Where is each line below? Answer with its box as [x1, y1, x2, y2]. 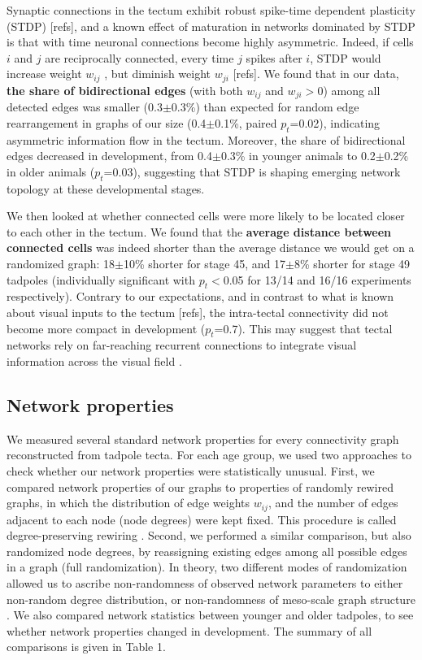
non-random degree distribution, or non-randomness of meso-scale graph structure [7, 590, 415, 607]
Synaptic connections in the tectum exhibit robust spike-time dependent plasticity [7, 2, 415, 18]
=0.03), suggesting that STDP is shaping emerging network [103, 163, 401, 180]
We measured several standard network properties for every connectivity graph [7, 430, 399, 447]
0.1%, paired [215, 114, 277, 131]
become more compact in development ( [7, 319, 206, 337]
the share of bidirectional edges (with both [7, 81, 243, 98]
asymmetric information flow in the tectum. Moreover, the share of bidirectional [7, 131, 406, 148]
